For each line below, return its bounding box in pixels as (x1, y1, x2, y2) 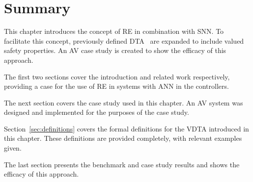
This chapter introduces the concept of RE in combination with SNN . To (4, 26, 224, 36)
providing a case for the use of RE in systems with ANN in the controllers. (4, 81, 229, 91)
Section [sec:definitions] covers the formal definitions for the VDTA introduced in (4, 123, 249, 133)
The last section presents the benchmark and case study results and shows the (4, 159, 240, 169)
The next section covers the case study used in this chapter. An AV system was (4, 97, 243, 107)
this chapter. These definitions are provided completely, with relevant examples (4, 133, 242, 143)
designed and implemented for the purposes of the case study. (4, 107, 189, 117)
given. (4, 143, 22, 153)
